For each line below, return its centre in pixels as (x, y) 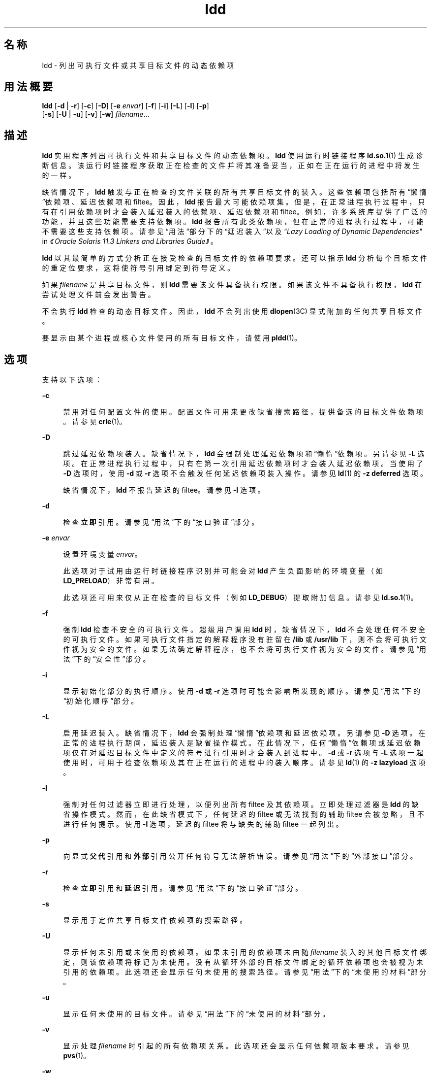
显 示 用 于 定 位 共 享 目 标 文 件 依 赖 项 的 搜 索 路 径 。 (155, 920)
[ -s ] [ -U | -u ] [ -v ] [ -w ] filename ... (96, 114)
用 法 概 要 (28, 87)
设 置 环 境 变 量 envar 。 (102, 554)
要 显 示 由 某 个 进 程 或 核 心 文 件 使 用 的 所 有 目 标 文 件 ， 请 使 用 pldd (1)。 (171, 338)
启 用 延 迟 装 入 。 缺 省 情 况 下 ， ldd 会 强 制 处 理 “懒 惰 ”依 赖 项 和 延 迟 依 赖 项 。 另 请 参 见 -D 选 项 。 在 (244, 733)
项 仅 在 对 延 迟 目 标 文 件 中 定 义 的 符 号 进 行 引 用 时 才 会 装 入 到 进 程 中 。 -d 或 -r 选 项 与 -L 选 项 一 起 (243, 753)
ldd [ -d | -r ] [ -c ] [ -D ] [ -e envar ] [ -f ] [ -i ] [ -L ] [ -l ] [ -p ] (125, 106)
